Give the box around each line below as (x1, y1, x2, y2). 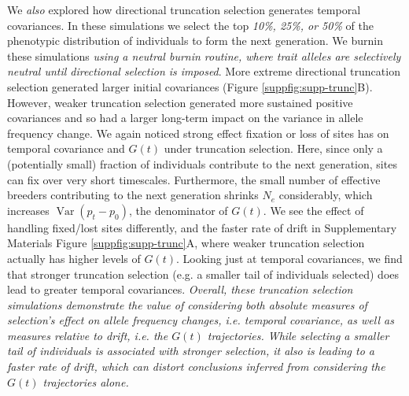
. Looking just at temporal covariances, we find (175, 250, 403, 266)
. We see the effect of (263, 202, 364, 218)
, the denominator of (128, 202, 228, 218)
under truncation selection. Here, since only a (164, 140, 383, 157)
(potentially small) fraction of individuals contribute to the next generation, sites (7, 155, 397, 172)
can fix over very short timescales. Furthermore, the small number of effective (7, 171, 381, 187)
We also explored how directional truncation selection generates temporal (7, 2, 361, 17)
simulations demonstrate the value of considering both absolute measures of (7, 296, 367, 313)
